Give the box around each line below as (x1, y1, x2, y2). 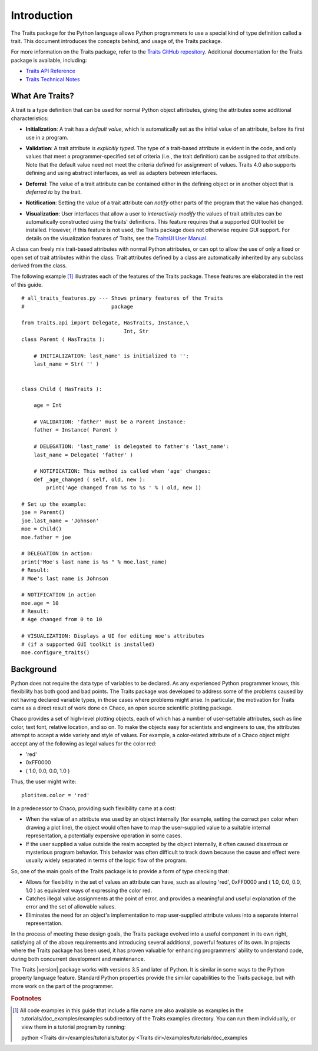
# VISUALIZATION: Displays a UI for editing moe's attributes (21, 633, 205, 639)
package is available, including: (11, 57, 87, 64)
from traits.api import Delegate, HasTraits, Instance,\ (21, 320, 190, 326)
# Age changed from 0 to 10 (21, 616, 102, 623)
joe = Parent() (21, 509, 65, 516)
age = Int (33, 402, 62, 409)
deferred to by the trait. (25, 188, 82, 195)
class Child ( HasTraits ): (21, 386, 102, 392)
